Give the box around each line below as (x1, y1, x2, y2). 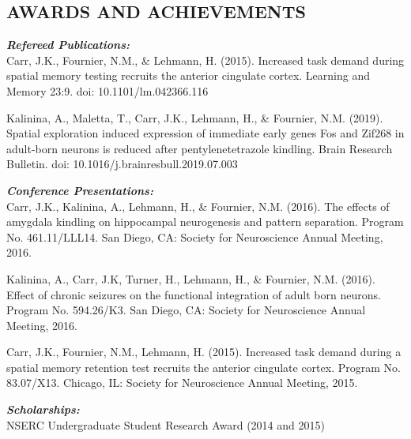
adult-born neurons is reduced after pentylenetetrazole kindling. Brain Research (6, 140, 393, 156)
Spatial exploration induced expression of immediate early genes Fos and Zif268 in (6, 125, 405, 141)
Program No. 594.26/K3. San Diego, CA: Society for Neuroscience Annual (6, 302, 366, 318)
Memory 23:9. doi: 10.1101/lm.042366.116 (6, 82, 209, 99)
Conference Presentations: (6, 182, 153, 198)
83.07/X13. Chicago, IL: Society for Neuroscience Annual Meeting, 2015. (6, 374, 358, 391)
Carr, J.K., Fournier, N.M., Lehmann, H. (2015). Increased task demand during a (6, 343, 402, 360)
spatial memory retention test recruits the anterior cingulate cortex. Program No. (6, 358, 401, 375)
